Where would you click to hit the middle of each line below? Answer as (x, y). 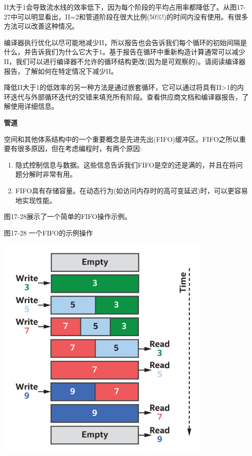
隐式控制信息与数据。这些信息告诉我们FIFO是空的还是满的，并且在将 (126, 164)
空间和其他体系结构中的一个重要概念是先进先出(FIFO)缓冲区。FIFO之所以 (122, 139)
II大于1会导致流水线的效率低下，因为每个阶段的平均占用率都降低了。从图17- (125, 7)
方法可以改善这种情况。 (41, 26)
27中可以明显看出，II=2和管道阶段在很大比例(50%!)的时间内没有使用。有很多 (126, 16)
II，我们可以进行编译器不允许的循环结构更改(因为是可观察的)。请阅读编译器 (125, 61)
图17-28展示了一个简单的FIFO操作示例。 (68, 216)
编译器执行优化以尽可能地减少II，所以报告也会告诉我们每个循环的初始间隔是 (126, 42)
